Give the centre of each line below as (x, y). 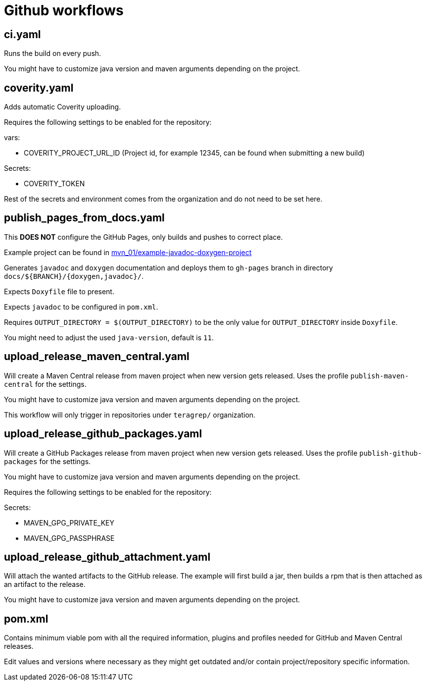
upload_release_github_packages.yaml (103, 434)
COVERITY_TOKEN (54, 184)
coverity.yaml (39, 88)
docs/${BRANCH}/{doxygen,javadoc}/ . (74, 276)
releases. (19, 646)
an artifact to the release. (45, 584)
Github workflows (64, 10)
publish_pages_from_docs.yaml (84, 218)
